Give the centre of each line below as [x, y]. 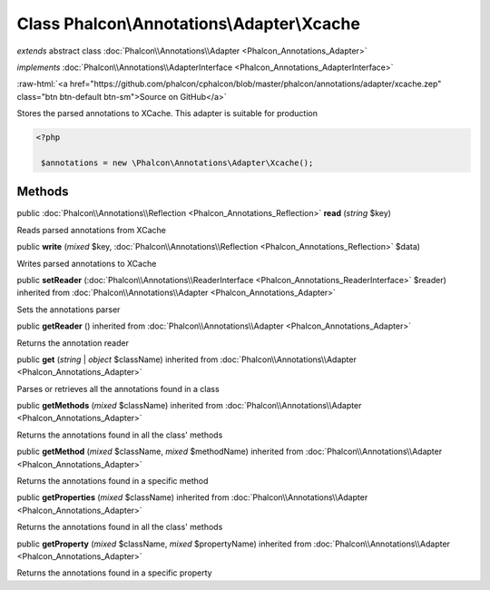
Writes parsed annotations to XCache [87, 263]
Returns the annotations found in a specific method [113, 481]
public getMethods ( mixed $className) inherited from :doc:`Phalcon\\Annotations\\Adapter [189, 406]
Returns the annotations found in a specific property [114, 573]
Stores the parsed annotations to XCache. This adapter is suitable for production [167, 113]
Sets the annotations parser [69, 310]
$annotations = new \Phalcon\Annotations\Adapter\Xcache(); [177, 162]
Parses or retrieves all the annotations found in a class [118, 388]
